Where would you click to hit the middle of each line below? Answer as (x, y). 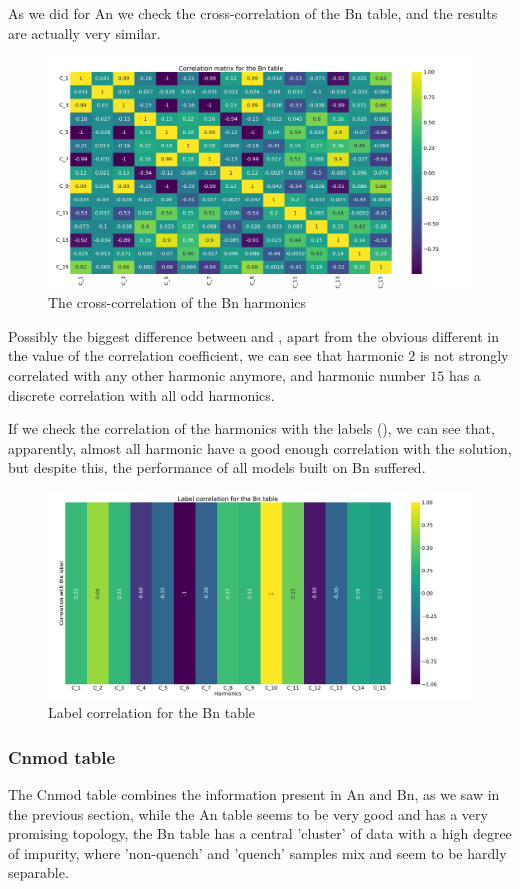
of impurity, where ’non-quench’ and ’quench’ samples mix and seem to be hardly (257, 852)
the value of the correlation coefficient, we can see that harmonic (206, 355)
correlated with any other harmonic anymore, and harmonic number (217, 375)
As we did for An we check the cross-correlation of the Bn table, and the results (253, 13)
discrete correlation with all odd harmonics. (141, 394)
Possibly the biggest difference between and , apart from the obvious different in (254, 335)
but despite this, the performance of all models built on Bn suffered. (217, 467)
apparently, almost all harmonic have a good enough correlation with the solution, (260, 447)
